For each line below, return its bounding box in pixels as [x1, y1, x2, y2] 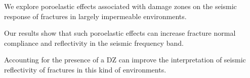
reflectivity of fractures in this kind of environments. [4, 64, 166, 74]
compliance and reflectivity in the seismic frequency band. [4, 37, 184, 48]
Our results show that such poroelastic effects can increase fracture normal [4, 28, 236, 38]
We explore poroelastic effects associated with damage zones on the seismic [4, 1, 237, 11]
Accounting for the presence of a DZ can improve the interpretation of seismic [4, 54, 246, 65]
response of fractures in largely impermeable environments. [4, 11, 187, 21]
